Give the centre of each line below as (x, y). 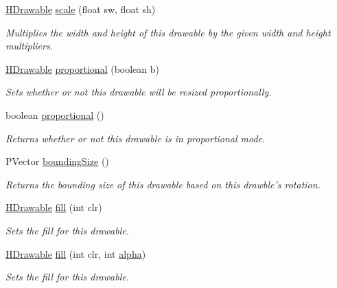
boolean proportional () (55, 114)
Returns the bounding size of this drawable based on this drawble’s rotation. (163, 184)
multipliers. (29, 46)
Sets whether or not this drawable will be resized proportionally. (139, 92)
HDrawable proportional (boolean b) (82, 68)
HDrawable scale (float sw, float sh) (81, 9)
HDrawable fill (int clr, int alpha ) (76, 253)
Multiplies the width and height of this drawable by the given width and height (168, 32)
